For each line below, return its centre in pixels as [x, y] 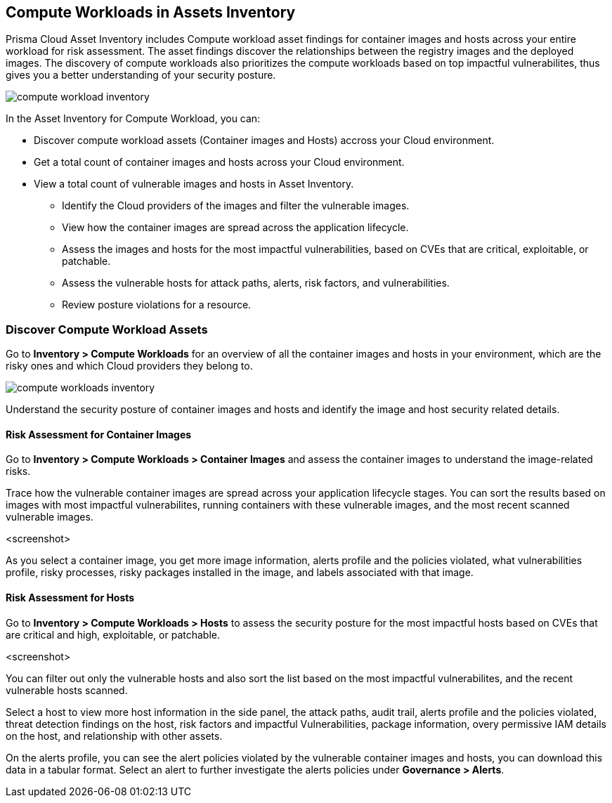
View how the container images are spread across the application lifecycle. [235, 228]
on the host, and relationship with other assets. [114, 736]
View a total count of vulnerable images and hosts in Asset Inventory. [194, 184]
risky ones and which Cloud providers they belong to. [129, 366]
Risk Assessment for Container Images [99, 434]
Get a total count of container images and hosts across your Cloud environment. [219, 162]
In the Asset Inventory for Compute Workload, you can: [133, 119]
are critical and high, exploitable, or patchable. [113, 634]
